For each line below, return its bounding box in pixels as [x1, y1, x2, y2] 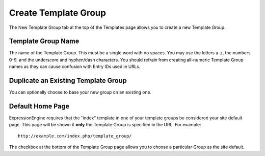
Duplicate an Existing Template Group [9, 76, 127, 85]
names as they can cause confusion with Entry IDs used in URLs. [9, 64, 141, 69]
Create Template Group [9, 7, 106, 18]
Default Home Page [9, 102, 70, 110]
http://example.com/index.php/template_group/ [18, 133, 132, 139]
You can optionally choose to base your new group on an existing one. [9, 89, 152, 95]
